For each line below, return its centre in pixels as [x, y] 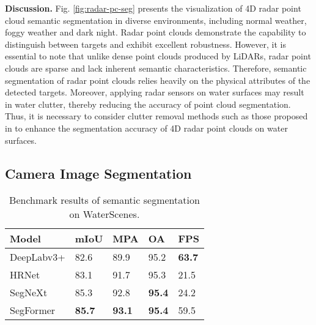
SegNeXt [29, 293]
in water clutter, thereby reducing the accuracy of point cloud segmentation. [148, 104]
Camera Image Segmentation [98, 173]
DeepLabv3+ [38, 257]
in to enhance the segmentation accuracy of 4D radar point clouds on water [146, 128]
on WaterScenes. [105, 214]
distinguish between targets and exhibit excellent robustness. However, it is [145, 44]
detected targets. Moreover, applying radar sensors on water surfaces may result [155, 92]
